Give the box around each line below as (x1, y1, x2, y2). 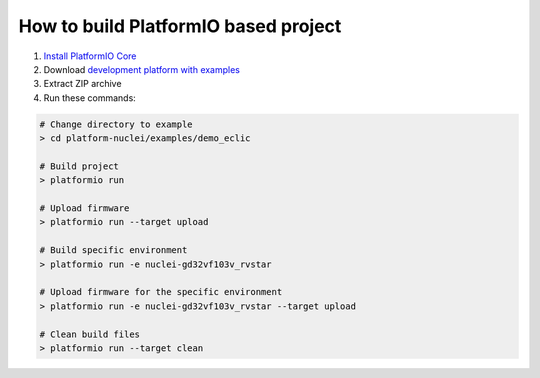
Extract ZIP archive (43, 78, 122, 90)
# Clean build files (39, 328, 140, 340)
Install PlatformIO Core (43, 50, 137, 62)
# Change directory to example (39, 118, 194, 130)
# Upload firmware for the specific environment (39, 286, 283, 298)
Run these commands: (43, 91, 137, 104)
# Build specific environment (39, 245, 188, 256)
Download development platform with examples (43, 63, 240, 75)
